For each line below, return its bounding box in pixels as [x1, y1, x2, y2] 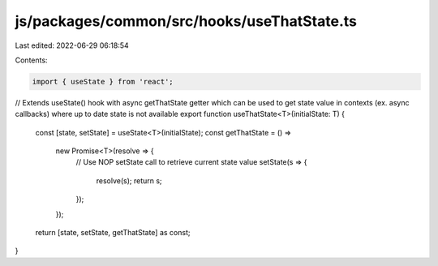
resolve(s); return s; [96, 175, 162, 186]
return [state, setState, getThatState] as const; [35, 228, 191, 238]
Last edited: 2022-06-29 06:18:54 [15, 41, 129, 50]
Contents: [15, 55, 48, 65]
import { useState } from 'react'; [32, 77, 174, 86]
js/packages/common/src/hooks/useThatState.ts [15, 12, 357, 30]
